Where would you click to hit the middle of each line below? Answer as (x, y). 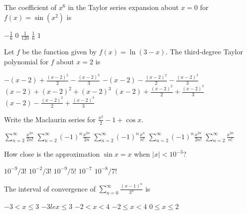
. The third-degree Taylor (204, 52)
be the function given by (59, 52)
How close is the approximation (52, 154)
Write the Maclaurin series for (50, 119)
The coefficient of (30, 7)
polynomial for (26, 62)
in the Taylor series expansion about (123, 7)
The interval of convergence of (50, 188)
